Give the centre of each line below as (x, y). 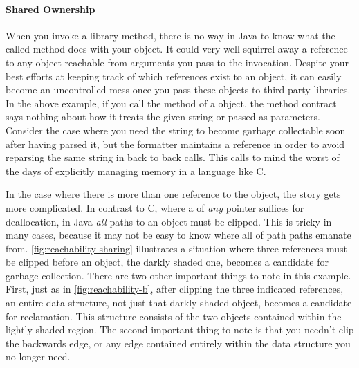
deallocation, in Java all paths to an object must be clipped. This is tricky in (169, 221)
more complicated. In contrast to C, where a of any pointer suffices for (155, 207)
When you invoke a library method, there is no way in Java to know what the (171, 35)
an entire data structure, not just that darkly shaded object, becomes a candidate (179, 303)
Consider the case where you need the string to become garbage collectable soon (176, 130)
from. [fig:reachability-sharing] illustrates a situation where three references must (176, 248)
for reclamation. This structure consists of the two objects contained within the (174, 316)
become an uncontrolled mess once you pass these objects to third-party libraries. (178, 90)
